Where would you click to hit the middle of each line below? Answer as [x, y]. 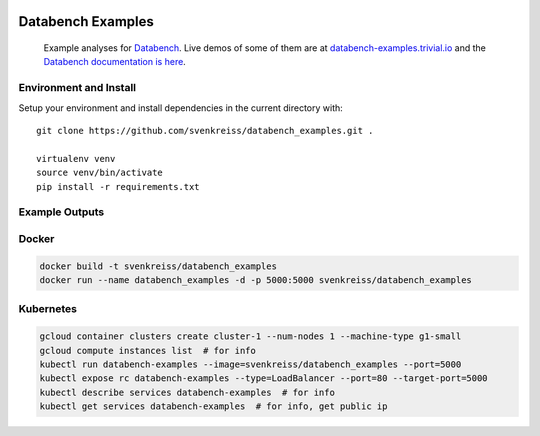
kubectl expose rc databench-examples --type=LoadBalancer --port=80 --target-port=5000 [264, 378]
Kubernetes [47, 309]
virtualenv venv [76, 158]
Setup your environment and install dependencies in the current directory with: [181, 107]
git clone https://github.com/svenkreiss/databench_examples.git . [205, 130]
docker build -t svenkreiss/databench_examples [158, 266]
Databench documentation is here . [115, 62]
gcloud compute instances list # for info [148, 350]
